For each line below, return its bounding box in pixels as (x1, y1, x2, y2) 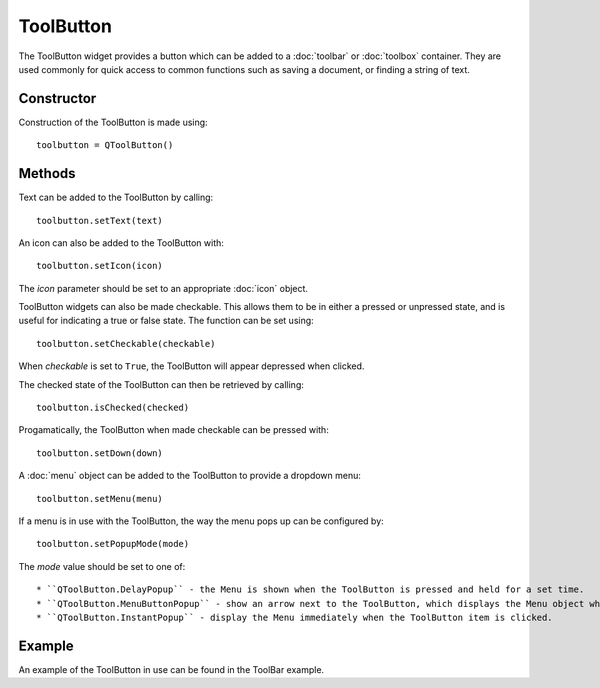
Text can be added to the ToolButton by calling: (18, 191, 214, 204)
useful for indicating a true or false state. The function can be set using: (18, 315, 314, 327)
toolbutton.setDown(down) (36, 447, 164, 459)
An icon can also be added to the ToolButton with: (18, 236, 225, 249)
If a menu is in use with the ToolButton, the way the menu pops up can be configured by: (18, 515, 384, 527)
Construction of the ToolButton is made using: (18, 116, 209, 128)
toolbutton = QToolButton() (36, 140, 174, 151)
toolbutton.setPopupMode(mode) (36, 538, 190, 550)
